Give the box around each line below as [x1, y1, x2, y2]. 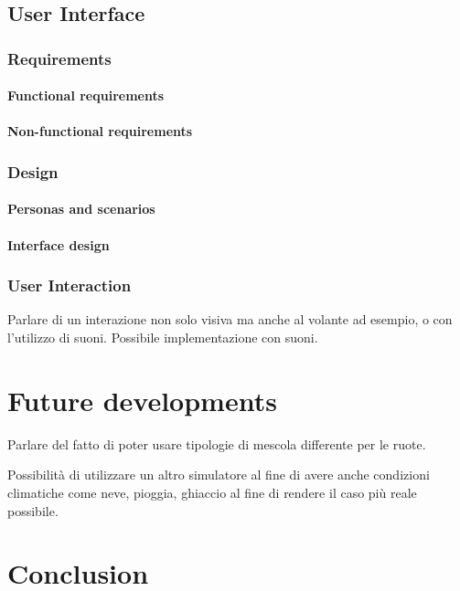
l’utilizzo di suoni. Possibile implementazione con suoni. [7, 328, 318, 347]
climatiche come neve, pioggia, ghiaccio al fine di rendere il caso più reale [7, 482, 417, 501]
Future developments [7, 381, 277, 418]
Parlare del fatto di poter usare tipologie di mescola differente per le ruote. [7, 434, 426, 453]
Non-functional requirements [7, 121, 193, 141]
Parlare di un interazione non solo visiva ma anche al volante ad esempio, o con [7, 310, 453, 329]
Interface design [7, 235, 110, 254]
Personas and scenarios [7, 199, 155, 218]
